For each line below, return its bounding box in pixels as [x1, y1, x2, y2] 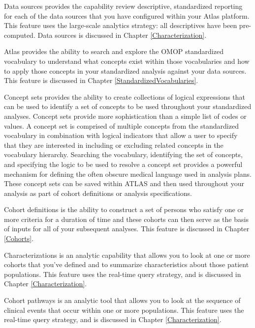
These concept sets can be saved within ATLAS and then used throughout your [4, 178, 244, 189]
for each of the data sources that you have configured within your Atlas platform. [4, 10, 250, 21]
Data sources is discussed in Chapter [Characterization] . [37, 29, 207, 40]
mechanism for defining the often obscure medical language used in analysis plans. [4, 168, 252, 179]
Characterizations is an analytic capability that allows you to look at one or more [4, 249, 250, 260]
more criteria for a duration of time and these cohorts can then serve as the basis [4, 214, 249, 224]
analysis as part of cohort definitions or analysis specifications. [4, 188, 192, 198]
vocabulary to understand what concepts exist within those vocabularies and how [4, 55, 250, 66]
